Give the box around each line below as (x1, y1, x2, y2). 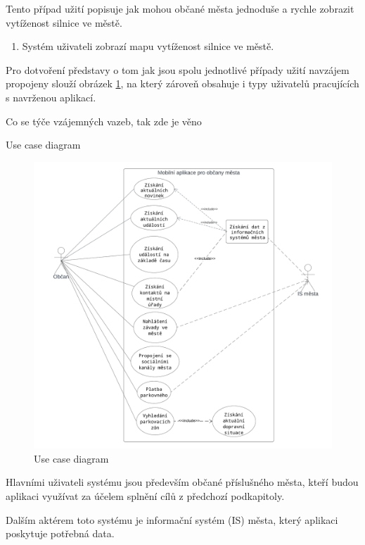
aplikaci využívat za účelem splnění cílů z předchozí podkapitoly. (6, 488, 285, 503)
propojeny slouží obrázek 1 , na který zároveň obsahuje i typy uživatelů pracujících (6, 76, 359, 91)
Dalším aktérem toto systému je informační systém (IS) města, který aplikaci (6, 512, 338, 527)
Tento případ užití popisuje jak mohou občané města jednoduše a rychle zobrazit (6, 1, 354, 15)
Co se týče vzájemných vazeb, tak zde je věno (6, 113, 202, 128)
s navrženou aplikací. (6, 89, 96, 104)
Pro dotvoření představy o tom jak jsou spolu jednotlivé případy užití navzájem (6, 62, 350, 77)
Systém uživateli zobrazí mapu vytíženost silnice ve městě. (22, 39, 274, 54)
